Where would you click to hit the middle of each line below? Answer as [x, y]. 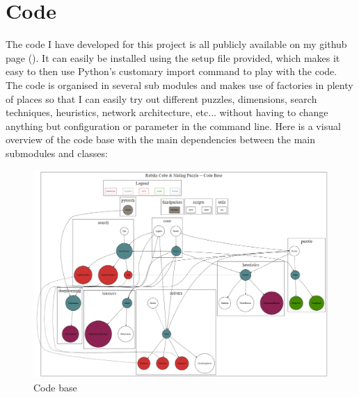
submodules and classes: [57, 153]
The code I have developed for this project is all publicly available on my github [176, 44]
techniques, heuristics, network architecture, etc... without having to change [167, 112]
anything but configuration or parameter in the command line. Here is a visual [173, 125]
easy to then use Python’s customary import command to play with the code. [171, 71]
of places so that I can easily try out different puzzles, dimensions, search [161, 98]
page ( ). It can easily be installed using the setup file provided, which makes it [173, 57]
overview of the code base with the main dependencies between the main [161, 139]
